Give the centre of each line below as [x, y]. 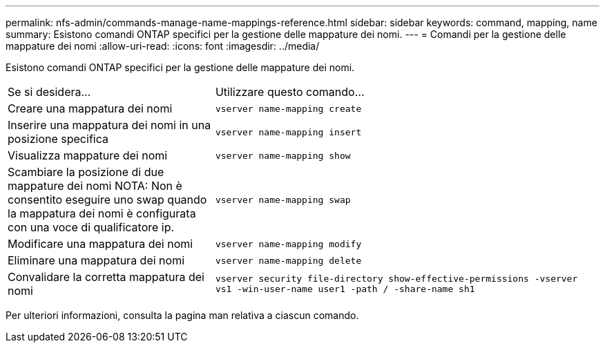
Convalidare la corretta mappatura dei [106, 277]
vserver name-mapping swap [283, 200]
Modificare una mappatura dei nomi [100, 244]
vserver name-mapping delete [288, 260]
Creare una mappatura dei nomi [90, 108]
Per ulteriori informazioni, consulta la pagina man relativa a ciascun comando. [182, 315]
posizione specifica [58, 139]
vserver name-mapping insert [288, 132]
